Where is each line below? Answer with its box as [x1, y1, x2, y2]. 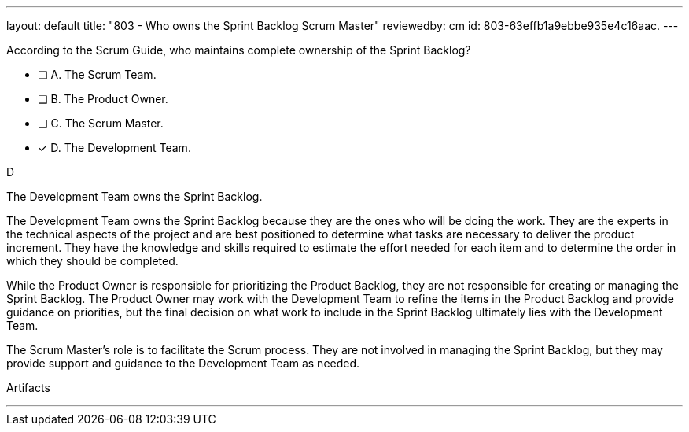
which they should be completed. [6, 254, 179, 268]
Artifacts [6, 381, 50, 394]
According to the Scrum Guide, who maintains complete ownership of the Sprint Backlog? [6, 43, 471, 57]
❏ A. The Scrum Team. [38, 68, 157, 81]
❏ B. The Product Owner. [38, 92, 168, 105]
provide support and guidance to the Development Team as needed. [6, 356, 360, 370]
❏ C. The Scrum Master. [38, 116, 164, 130]
